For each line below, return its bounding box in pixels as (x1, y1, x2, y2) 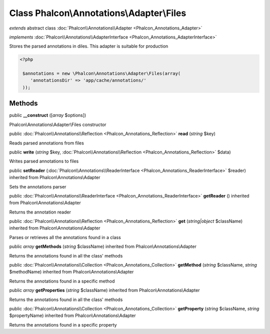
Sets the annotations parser (9, 183, 66, 189)
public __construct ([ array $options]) (9, 112, 86, 118)
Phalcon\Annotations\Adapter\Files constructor (9, 121, 106, 127)
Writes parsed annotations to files (9, 158, 79, 164)
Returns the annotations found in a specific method (9, 278, 115, 284)
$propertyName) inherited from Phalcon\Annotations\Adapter (9, 312, 136, 318)
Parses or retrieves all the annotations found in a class (9, 234, 121, 240)
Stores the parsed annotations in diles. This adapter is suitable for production (9, 43, 168, 49)
